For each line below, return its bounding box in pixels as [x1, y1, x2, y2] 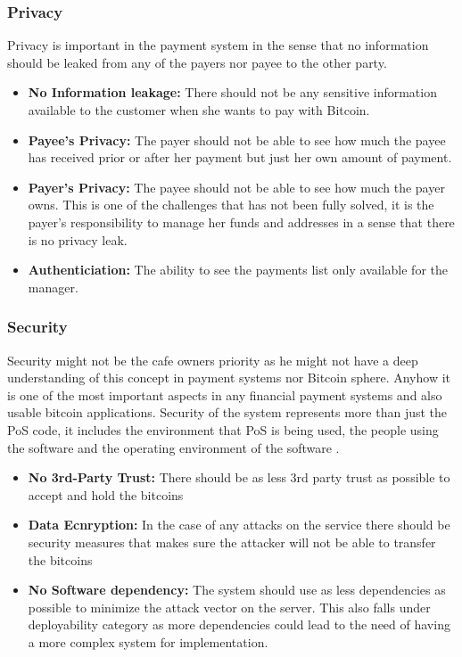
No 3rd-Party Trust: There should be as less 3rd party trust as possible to [28, 468, 450, 487]
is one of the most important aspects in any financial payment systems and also [7, 385, 442, 404]
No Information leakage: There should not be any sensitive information [28, 83, 437, 102]
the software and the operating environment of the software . [7, 438, 340, 456]
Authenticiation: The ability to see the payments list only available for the [28, 260, 448, 279]
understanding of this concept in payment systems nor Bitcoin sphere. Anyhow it [7, 368, 450, 387]
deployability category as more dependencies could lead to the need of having [28, 615, 450, 634]
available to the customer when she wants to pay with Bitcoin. [28, 101, 370, 119]
